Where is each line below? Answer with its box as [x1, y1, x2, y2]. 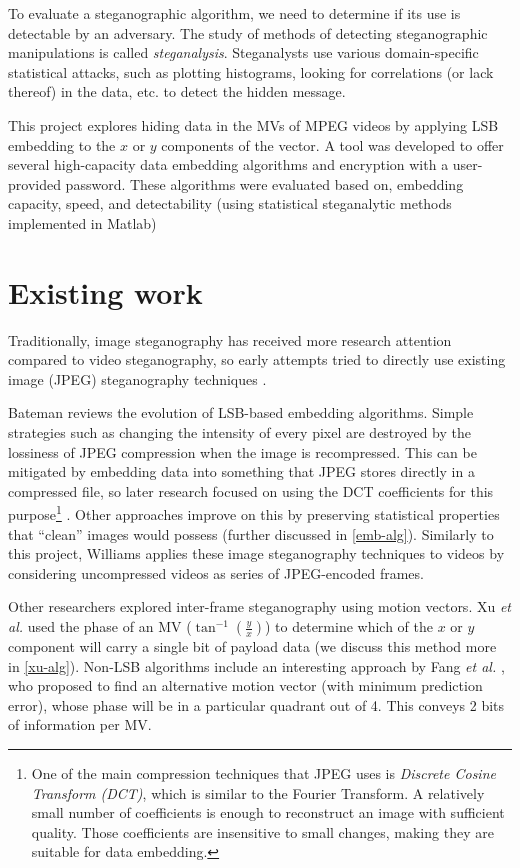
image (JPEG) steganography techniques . [8, 368, 267, 389]
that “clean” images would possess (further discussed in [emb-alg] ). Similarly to [8, 523, 494, 544]
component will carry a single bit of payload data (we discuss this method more [8, 636, 497, 657]
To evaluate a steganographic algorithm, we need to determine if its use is [8, 3, 461, 23]
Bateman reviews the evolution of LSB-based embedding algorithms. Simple [8, 402, 474, 423]
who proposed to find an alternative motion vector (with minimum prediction [8, 675, 483, 696]
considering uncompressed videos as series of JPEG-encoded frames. [8, 562, 424, 583]
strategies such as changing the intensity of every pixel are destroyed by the [8, 422, 471, 443]
